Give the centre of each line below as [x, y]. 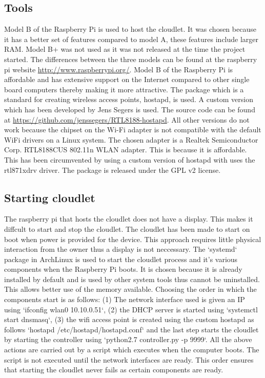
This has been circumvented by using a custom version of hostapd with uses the [130, 159]
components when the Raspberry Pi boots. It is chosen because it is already [123, 269]
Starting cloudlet [50, 197]
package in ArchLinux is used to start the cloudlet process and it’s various [121, 259]
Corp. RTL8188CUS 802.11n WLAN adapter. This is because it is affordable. [126, 150]
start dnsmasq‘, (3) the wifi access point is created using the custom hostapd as [129, 319]
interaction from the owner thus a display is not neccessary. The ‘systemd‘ [121, 249]
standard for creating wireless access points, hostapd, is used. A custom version [129, 99]
